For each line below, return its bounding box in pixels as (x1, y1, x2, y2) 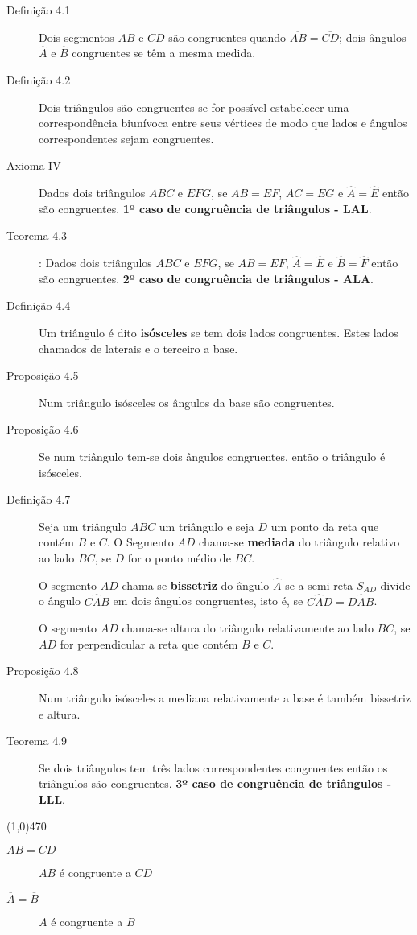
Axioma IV (6, 157, 61, 174)
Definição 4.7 (6, 491, 71, 508)
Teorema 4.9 (6, 732, 68, 749)
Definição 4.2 (6, 72, 71, 88)
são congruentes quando (168, 28, 287, 45)
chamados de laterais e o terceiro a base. (39, 340, 238, 356)
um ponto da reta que (270, 517, 379, 534)
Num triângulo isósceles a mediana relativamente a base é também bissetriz (39, 689, 411, 706)
